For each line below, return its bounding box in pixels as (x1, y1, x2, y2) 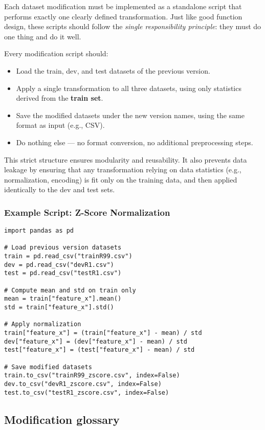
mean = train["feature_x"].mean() (4, 295, 122, 303)
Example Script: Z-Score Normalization (4, 206, 170, 218)
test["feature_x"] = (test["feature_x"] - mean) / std (4, 346, 195, 354)
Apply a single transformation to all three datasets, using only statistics (16, 82, 241, 93)
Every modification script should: (4, 48, 108, 59)
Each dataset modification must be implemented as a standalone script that (4, 1, 242, 11)
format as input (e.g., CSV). (16, 120, 105, 130)
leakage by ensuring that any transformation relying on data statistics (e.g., (4, 164, 241, 175)
